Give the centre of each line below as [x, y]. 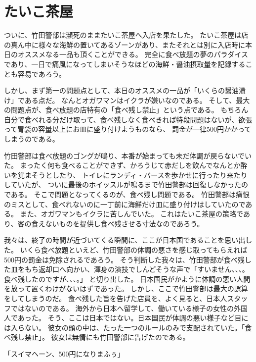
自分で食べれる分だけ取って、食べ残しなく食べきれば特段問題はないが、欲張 [128, 119]
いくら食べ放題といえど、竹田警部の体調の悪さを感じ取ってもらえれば [134, 250]
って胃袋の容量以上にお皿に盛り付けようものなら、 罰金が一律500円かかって [128, 129]
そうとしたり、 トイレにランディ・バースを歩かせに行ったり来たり [139, 175]
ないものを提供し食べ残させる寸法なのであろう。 [125, 223]
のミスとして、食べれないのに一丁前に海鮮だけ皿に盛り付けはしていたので [125, 204]
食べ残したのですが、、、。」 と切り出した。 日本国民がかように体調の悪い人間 [127, 279]
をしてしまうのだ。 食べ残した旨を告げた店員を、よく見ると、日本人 [116, 298]
